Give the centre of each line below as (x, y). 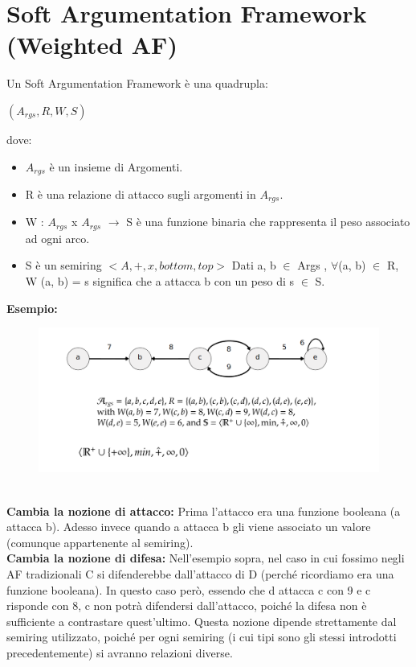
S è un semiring (63, 265)
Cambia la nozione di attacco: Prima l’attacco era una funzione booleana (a (204, 511)
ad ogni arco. (57, 238)
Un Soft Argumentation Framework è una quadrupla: (137, 83)
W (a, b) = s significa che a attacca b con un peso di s (160, 281)
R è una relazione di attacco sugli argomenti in (141, 194)
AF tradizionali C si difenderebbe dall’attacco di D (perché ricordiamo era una (200, 573)
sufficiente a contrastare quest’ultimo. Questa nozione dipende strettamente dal (202, 621)
